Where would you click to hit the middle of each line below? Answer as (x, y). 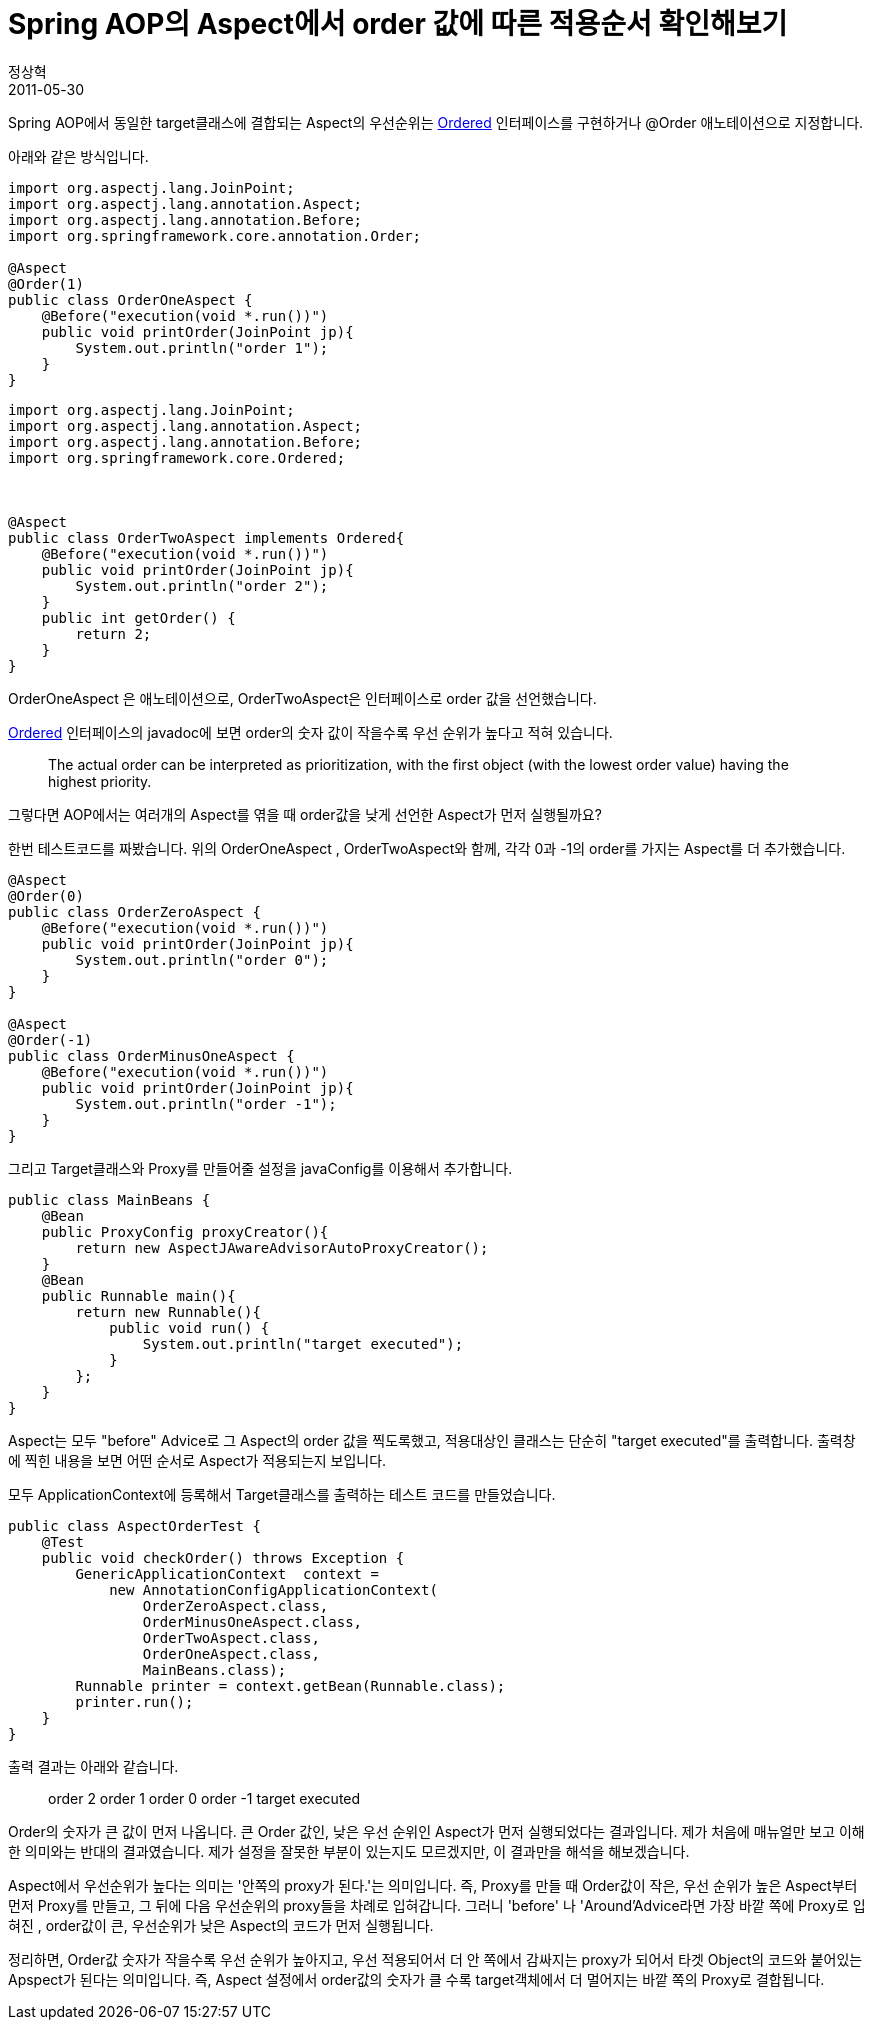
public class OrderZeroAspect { (134, 911)
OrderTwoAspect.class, (231, 1637)
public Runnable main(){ (138, 1295)
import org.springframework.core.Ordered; (177, 457)
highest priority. (100, 781)
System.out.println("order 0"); (202, 959)
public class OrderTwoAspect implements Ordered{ (206, 537)
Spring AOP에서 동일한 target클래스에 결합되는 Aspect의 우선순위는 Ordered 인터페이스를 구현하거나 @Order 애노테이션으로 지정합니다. (436, 122)
